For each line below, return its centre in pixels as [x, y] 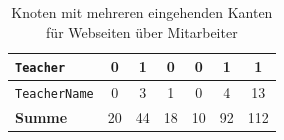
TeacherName [54, 94]
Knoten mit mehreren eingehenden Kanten [142, 12]
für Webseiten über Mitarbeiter [142, 31]
